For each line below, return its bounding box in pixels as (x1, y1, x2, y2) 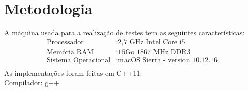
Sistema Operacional (46, 56, 111, 64)
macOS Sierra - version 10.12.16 (118, 56, 218, 64)
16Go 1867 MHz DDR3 (118, 48, 191, 56)
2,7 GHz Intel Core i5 (118, 38, 185, 46)
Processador (46, 38, 84, 46)
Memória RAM (46, 48, 94, 56)
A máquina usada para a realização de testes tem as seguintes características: (4, 27, 245, 38)
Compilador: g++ (4, 77, 59, 88)
